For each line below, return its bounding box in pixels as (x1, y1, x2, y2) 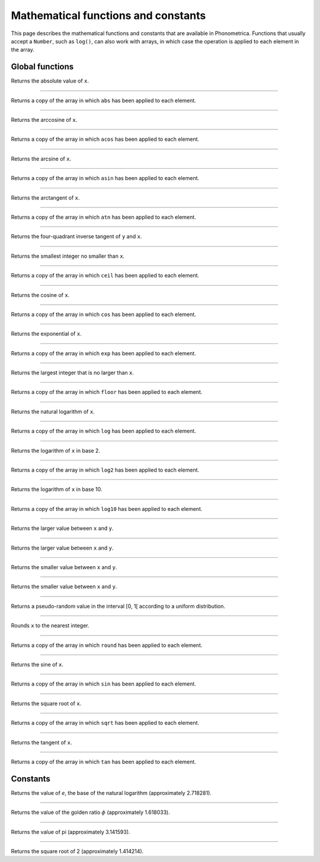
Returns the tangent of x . (11, 738, 72, 746)
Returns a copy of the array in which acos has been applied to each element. (11, 135, 200, 143)
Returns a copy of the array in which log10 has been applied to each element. (11, 505, 203, 512)
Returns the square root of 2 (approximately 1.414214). (11, 847, 144, 855)
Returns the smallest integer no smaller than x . (11, 252, 125, 260)
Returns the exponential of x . (11, 330, 82, 337)
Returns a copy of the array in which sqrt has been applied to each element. (11, 719, 200, 727)
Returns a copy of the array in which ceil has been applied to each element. (11, 272, 200, 279)
